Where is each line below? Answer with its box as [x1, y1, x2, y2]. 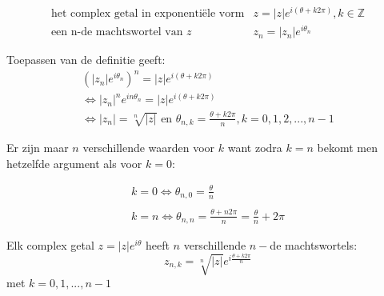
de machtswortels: [270, 237, 358, 254]
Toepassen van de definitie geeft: [6, 51, 166, 68]
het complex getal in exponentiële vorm [50, 8, 245, 20]
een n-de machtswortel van [50, 26, 183, 38]
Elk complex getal [6, 237, 94, 254]
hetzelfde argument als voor [6, 154, 142, 171]
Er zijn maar [6, 139, 69, 156]
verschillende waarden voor [82, 139, 215, 156]
